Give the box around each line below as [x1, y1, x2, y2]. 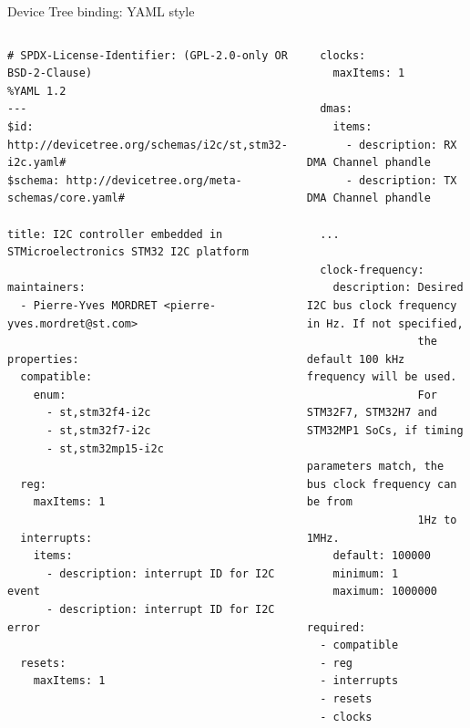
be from [306, 495, 352, 509]
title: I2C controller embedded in [7, 227, 223, 241]
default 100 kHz [306, 352, 405, 366]
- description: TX [345, 173, 457, 187]
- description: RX [345, 138, 457, 151]
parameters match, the [306, 460, 444, 473]
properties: [7, 352, 79, 366]
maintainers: [7, 281, 86, 295]
